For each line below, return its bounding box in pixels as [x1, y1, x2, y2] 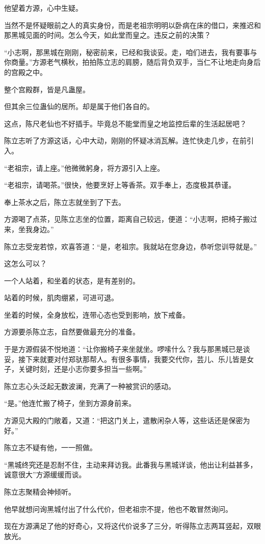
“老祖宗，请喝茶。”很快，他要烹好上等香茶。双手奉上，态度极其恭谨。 [4, 179, 236, 190]
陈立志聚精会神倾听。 [4, 486, 75, 497]
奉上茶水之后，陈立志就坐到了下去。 [4, 196, 125, 207]
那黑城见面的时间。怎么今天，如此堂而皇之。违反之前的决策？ [4, 30, 211, 40]
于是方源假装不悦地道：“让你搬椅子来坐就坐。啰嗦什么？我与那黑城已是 [4, 344, 243, 354]
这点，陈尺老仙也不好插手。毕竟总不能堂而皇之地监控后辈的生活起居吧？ [4, 118, 247, 128]
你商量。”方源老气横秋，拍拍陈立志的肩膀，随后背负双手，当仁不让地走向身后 [4, 57, 261, 67]
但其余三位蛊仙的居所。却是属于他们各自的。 [4, 101, 154, 112]
